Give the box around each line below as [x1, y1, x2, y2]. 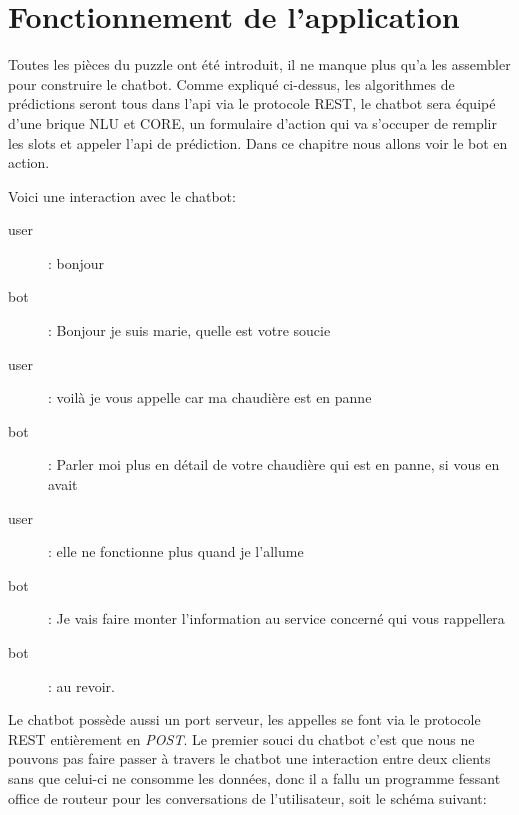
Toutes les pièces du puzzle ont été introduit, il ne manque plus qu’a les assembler [8, 54, 511, 75]
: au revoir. [48, 675, 115, 696]
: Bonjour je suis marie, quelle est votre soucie [48, 320, 331, 341]
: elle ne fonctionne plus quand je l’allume [48, 541, 304, 562]
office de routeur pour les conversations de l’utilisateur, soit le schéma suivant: [8, 787, 487, 808]
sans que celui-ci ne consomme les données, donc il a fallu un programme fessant [8, 767, 501, 788]
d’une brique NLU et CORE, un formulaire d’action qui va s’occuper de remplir [8, 112, 497, 133]
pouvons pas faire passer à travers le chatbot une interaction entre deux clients [8, 748, 491, 769]
